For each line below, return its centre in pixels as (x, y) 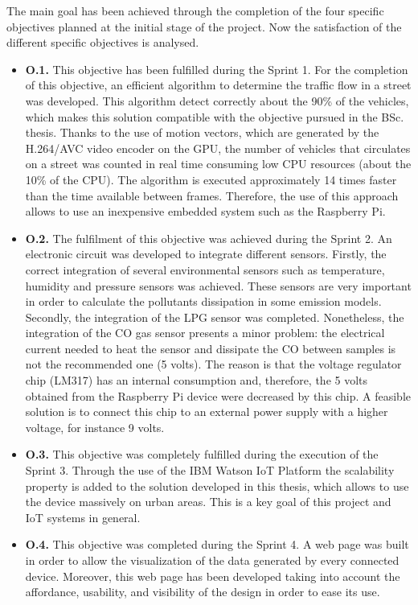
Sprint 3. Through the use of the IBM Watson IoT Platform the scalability (210, 470)
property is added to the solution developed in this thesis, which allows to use (217, 486)
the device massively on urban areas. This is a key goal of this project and (208, 502)
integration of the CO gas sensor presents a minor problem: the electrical (205, 333)
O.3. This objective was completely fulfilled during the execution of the (202, 454)
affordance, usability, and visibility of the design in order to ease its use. (203, 592)
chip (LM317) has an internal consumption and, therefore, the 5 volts (197, 380)
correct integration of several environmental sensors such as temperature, (205, 269)
